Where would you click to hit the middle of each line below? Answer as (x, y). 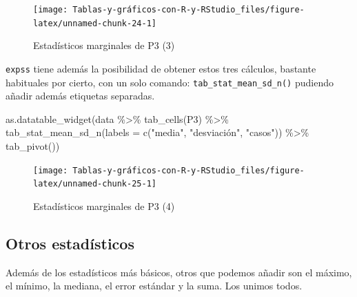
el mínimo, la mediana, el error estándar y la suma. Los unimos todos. (154, 286)
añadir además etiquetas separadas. (80, 96)
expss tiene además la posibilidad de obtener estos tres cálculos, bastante (161, 68)
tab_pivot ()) (33, 146)
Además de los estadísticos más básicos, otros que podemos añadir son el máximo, (179, 272)
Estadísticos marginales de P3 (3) (104, 45)
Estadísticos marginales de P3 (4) (104, 205)
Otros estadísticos (70, 243)
